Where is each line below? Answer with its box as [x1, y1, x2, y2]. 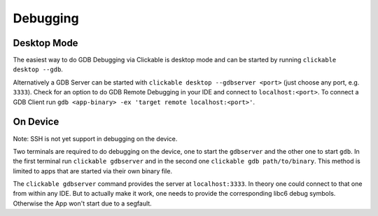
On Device [13, 116, 59, 128]
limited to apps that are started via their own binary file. [13, 166, 173, 175]
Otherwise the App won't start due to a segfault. [13, 199, 152, 208]
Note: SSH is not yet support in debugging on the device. [13, 134, 178, 143]
